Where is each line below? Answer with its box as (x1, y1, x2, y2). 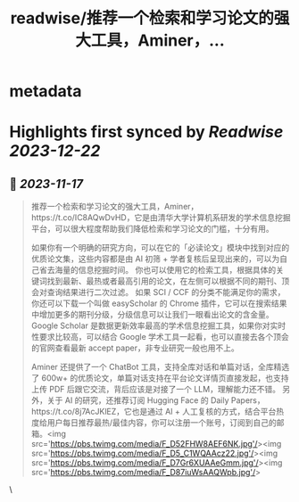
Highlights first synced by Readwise (9, 122, 284, 143)
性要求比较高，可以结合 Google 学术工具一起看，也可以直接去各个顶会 (30, 332, 290, 342)
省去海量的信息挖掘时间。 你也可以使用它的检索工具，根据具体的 (38, 265, 277, 276)
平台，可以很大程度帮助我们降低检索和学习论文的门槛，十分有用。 (30, 224, 274, 235)
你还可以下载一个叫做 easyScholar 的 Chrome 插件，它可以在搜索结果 (30, 298, 287, 309)
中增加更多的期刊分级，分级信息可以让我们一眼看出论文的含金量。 (30, 309, 274, 320)
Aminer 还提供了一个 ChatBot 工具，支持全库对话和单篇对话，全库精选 (30, 362, 290, 373)
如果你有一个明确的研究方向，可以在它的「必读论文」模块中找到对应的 (30, 243, 290, 253)
